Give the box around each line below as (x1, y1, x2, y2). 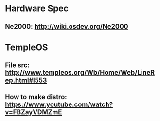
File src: (5, 61, 30, 69)
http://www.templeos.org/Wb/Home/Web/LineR (5, 69, 155, 77)
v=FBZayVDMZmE (5, 108, 62, 116)
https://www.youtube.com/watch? (5, 100, 113, 108)
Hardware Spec (5, 3, 69, 14)
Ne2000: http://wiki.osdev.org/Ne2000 (5, 22, 128, 31)
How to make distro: (5, 93, 67, 101)
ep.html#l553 (5, 76, 47, 85)
